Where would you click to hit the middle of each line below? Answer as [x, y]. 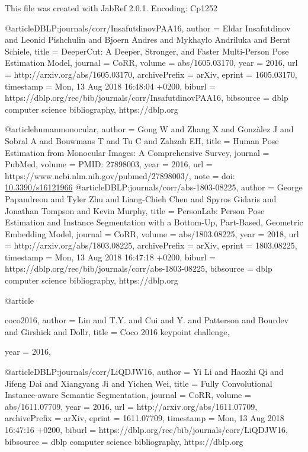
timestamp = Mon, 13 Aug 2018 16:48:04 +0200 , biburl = [110, 86]
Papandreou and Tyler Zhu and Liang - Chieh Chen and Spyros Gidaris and [141, 198]
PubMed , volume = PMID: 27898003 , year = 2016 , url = [109, 164]
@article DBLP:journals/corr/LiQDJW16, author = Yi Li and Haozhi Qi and [144, 372]
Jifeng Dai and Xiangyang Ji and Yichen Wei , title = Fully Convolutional [139, 383]
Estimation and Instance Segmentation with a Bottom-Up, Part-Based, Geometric [154, 222]
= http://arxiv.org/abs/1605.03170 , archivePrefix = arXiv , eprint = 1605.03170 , [151, 74]
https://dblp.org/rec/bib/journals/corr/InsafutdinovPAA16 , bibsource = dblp [147, 98]
